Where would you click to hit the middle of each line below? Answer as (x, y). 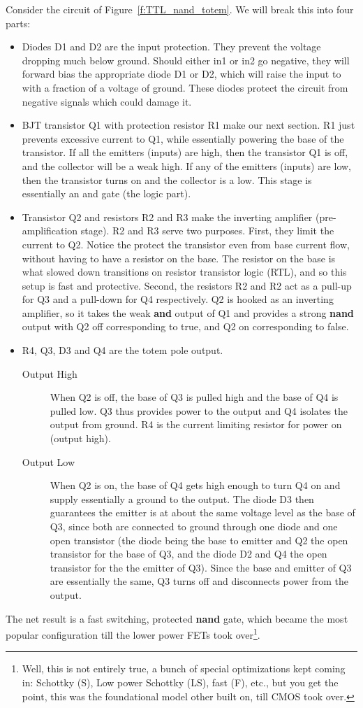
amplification (50, 231)
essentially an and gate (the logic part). (106, 193)
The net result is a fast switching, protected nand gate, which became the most (177, 618)
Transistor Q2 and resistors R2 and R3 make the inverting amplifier (167, 217)
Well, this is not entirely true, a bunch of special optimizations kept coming (184, 668)
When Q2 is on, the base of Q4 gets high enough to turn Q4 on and (195, 485)
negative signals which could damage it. (107, 101)
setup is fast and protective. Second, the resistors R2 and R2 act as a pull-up (187, 285)
